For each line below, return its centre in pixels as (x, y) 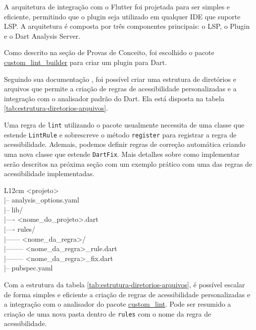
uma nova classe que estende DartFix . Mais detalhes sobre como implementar (122, 154)
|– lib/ (14, 209)
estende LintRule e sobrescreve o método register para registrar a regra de (120, 134)
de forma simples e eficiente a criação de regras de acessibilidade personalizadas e (127, 294)
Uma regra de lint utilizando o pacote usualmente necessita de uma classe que (124, 124)
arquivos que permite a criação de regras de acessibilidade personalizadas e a (120, 89)
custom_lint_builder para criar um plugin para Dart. (85, 62)
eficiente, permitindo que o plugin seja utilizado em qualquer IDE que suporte (122, 16)
